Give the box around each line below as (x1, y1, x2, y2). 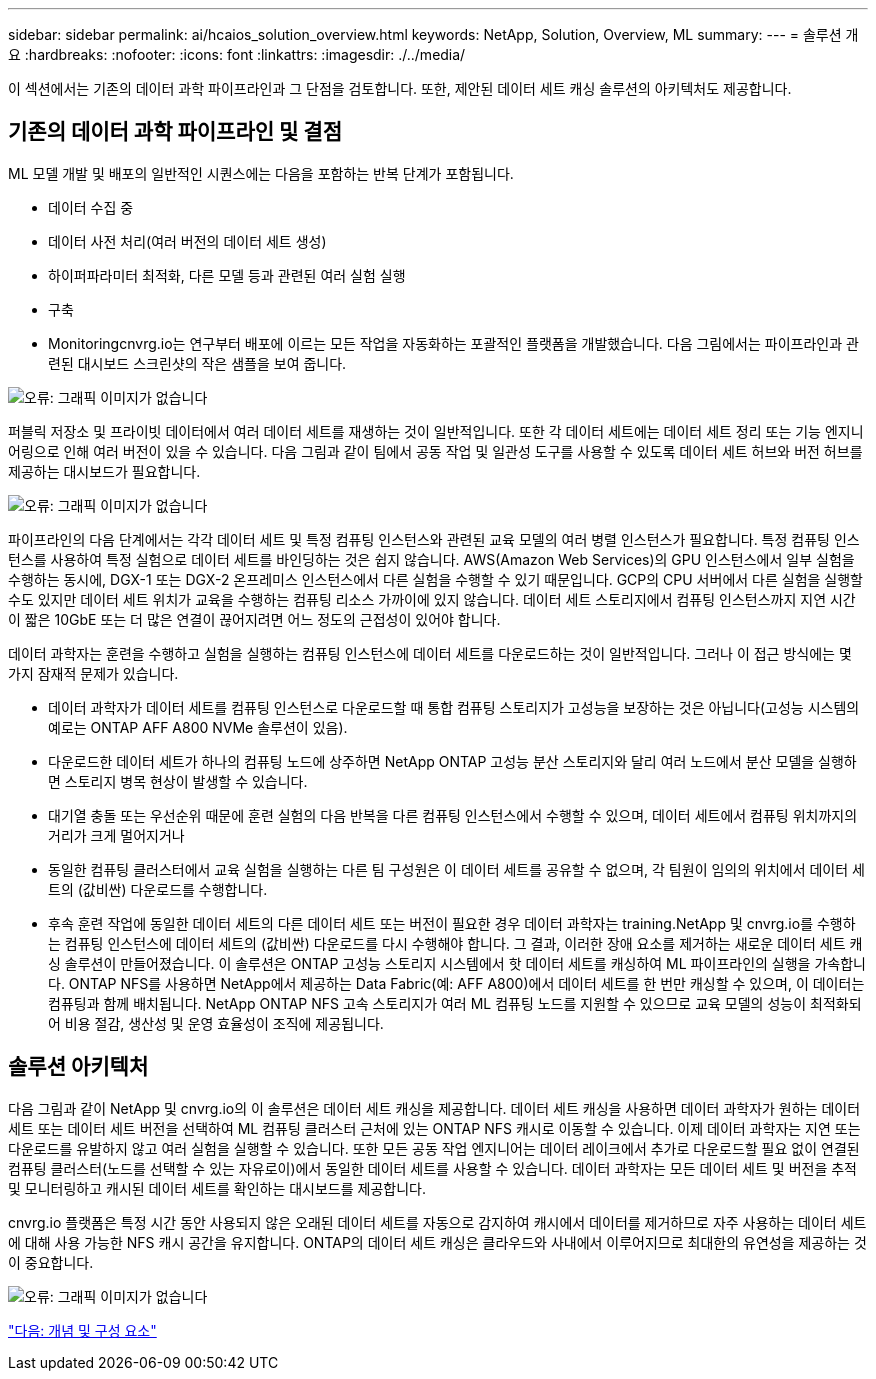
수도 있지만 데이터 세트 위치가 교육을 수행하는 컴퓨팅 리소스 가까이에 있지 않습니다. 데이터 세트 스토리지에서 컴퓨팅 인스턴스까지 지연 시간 (8, 590, 856, 608)
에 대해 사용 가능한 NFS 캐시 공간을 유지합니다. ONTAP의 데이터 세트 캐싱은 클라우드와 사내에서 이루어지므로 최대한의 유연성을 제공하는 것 (8, 1233, 867, 1251)
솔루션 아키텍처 (8, 1054, 149, 1080)
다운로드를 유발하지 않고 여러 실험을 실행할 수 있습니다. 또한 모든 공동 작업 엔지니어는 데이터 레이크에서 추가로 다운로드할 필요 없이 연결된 (8, 1139, 860, 1157)
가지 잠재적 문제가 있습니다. (8, 664, 179, 682)
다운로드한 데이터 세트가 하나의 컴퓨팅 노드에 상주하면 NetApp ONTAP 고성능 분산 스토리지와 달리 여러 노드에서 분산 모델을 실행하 (48, 752, 857, 770)
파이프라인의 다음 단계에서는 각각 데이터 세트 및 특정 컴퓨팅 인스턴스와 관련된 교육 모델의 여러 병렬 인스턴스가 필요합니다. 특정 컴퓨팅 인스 (8, 530, 860, 548)
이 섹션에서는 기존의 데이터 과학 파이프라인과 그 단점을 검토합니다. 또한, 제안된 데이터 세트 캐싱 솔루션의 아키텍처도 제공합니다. (8, 80, 792, 97)
